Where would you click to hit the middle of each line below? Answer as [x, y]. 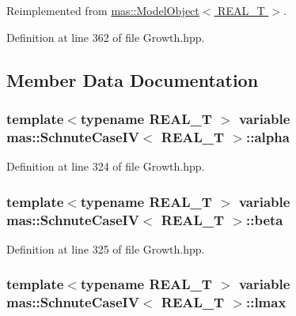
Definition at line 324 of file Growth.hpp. [106, 166]
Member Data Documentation [133, 79]
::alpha [268, 136]
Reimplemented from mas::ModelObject [103, 10]
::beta [264, 219]
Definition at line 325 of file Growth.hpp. [106, 248]
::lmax [266, 302]
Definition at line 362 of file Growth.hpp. [106, 37]
